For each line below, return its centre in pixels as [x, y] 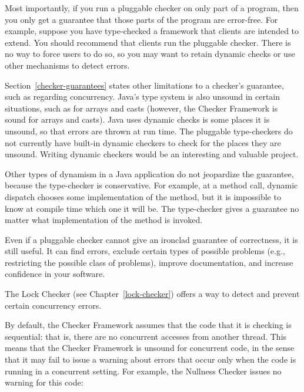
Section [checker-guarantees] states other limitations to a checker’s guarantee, [144, 85]
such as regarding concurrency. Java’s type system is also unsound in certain [143, 97]
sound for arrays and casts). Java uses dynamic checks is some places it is [137, 119]
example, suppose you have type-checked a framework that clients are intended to [152, 31]
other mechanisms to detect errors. [67, 65]
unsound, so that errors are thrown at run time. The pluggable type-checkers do [149, 131]
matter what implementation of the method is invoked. [104, 220]
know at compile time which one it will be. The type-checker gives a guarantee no [152, 208]
